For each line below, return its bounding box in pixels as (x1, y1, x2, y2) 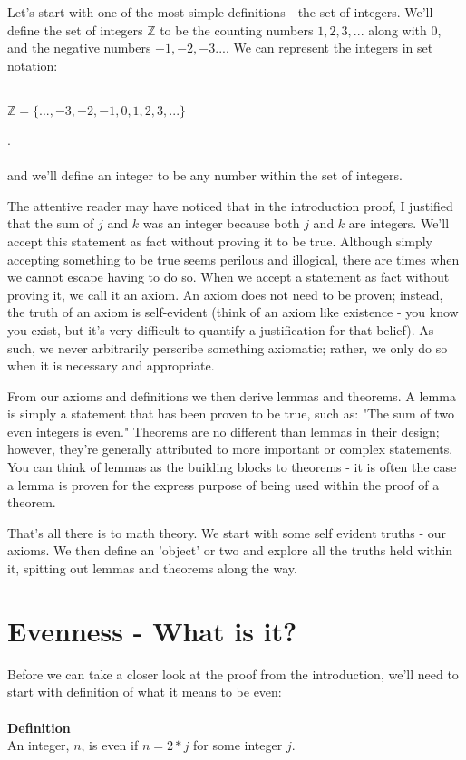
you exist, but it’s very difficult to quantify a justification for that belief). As (7, 320, 434, 339)
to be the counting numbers (160, 20, 314, 39)
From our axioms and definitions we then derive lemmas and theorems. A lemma (7, 386, 456, 405)
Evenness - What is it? (7, 611, 297, 649)
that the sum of (7, 214, 94, 233)
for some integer (193, 736, 283, 755)
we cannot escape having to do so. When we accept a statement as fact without (7, 267, 450, 286)
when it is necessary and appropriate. (7, 356, 215, 375)
